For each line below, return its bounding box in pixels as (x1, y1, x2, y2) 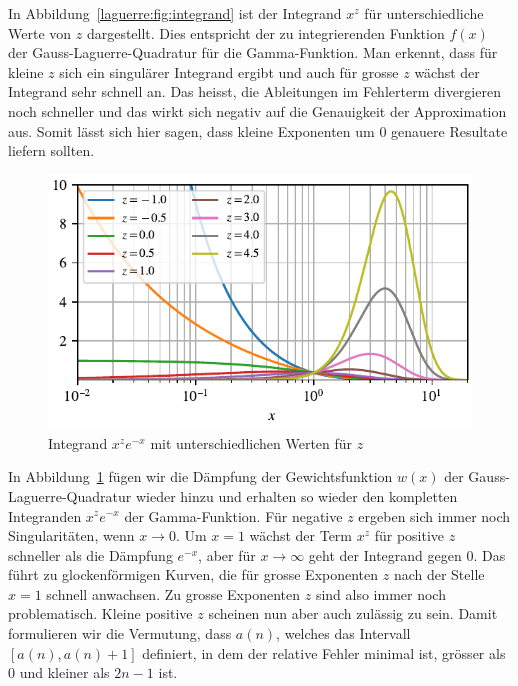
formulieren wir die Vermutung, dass (8, 623, 232, 644)
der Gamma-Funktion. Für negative (124, 505, 343, 526)
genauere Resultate (391, 120, 508, 141)
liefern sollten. (8, 140, 95, 161)
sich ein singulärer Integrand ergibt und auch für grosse (59, 61, 399, 82)
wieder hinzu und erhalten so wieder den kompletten (135, 485, 458, 506)
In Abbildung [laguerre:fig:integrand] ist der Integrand (8, 3, 342, 23)
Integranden (8, 505, 82, 526)
